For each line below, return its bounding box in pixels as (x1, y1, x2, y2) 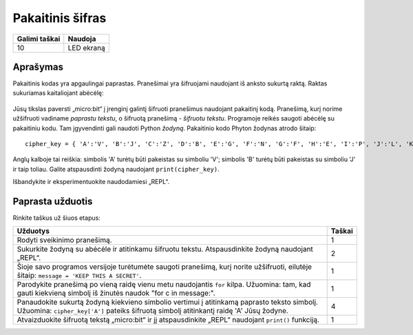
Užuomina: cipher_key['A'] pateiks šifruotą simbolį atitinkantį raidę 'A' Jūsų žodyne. (17, 306, 288, 316)
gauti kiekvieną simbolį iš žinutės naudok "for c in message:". (17, 288, 216, 298)
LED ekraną (67, 43, 106, 52)
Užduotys (17, 226, 50, 236)
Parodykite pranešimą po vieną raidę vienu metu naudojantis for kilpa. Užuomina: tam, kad (17, 280, 311, 290)
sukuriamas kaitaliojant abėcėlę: (12, 89, 104, 97)
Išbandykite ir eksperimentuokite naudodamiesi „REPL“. (12, 178, 170, 186)
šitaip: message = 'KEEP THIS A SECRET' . (17, 271, 142, 281)
